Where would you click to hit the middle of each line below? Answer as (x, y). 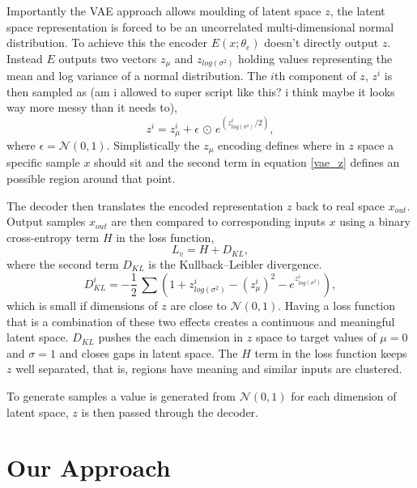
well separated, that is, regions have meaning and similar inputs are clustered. (209, 369)
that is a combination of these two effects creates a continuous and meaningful (201, 321)
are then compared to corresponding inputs (218, 221)
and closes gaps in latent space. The (149, 352)
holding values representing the (315, 58)
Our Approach (89, 467)
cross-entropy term (53, 237)
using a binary (375, 221)
